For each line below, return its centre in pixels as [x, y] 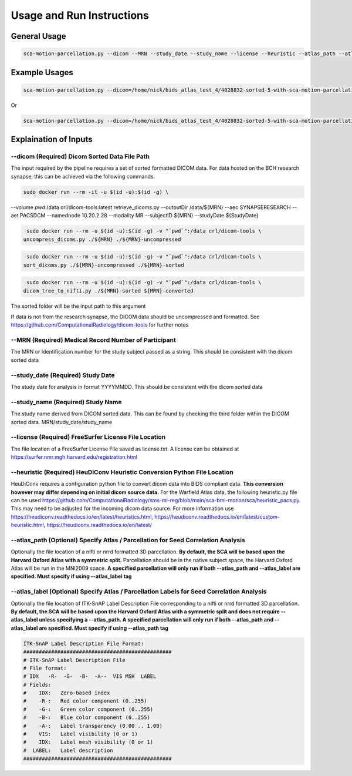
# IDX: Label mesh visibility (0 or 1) [88, 742]
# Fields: [37, 685]
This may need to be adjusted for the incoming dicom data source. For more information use [122, 509]
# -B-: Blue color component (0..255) [87, 718]
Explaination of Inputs [52, 140]
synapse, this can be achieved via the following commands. [83, 176]
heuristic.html [27, 525]
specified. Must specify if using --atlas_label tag [71, 576]
